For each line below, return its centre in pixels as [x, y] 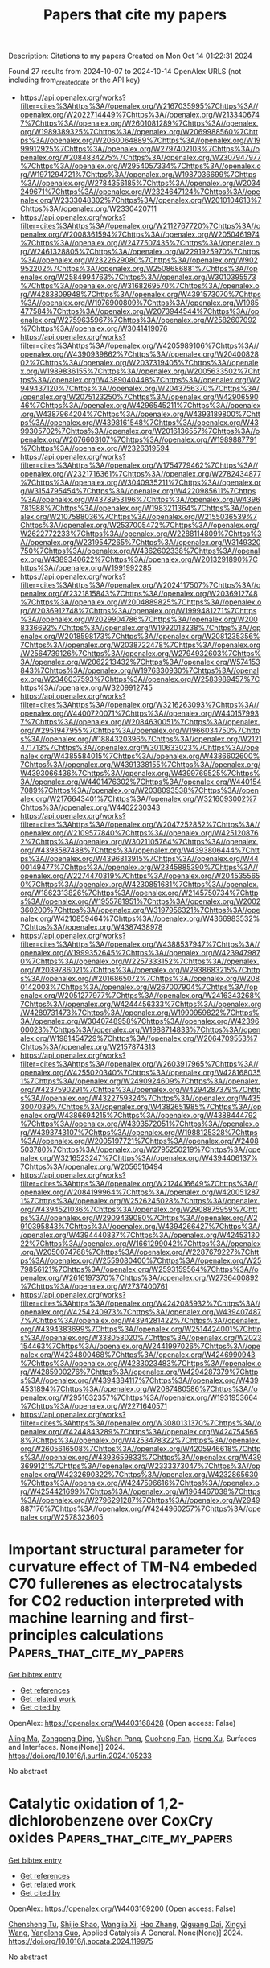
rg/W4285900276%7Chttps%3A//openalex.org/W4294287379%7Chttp [139, 1372]
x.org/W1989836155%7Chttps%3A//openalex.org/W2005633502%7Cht [140, 371]
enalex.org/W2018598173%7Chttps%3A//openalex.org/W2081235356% [140, 636]
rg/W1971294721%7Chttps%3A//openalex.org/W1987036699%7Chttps [138, 174]
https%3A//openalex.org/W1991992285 [86, 567]
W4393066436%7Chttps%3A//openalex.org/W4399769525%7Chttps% [140, 773]
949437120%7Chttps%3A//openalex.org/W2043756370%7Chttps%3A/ [139, 388]
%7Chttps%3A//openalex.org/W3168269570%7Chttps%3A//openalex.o [139, 285]
